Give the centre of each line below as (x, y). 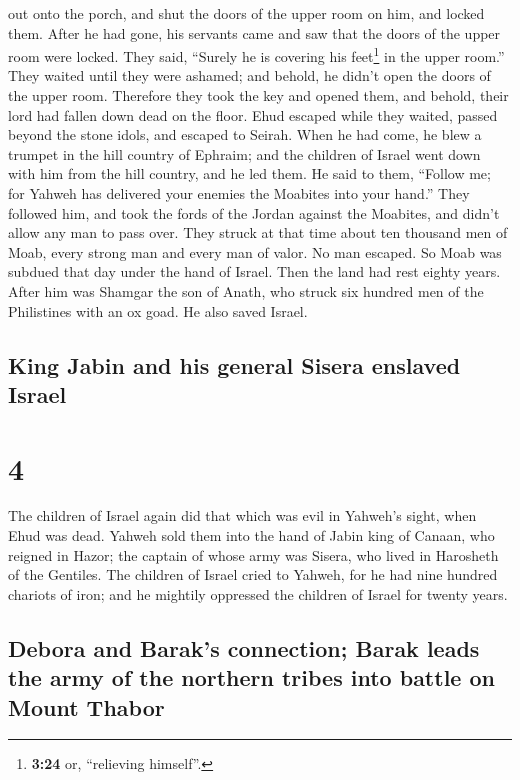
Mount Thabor (86, 706)
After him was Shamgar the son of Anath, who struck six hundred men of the (246, 290)
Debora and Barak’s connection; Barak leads (244, 647)
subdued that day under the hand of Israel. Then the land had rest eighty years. (254, 271)
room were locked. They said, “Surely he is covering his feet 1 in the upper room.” (256, 54)
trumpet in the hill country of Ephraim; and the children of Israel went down (244, 153)
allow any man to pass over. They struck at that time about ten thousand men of (258, 232)
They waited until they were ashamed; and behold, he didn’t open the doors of (249, 75)
